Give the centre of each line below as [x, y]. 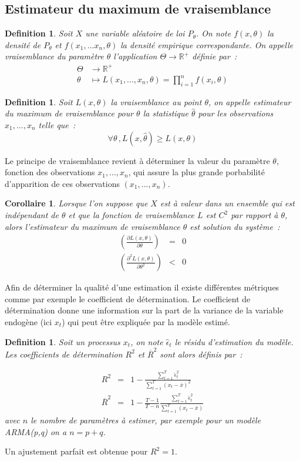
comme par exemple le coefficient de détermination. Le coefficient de [128, 298]
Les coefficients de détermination [64, 354]
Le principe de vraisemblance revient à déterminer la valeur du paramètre [137, 160]
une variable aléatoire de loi [135, 33]
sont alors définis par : [201, 354]
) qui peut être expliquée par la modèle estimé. [146, 322]
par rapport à [255, 215]
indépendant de [32, 215]
